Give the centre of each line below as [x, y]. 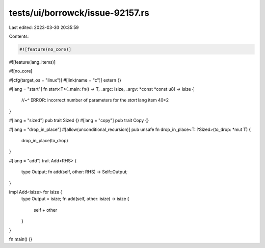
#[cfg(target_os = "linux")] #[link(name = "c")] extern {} [65, 80]
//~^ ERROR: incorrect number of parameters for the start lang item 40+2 [95, 100]
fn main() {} [21, 239]
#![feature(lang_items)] [32, 62]
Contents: [19, 36]
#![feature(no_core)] [45, 49]
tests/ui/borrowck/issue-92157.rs [79, 13]
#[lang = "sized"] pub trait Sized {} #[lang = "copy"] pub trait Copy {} [79, 121]
